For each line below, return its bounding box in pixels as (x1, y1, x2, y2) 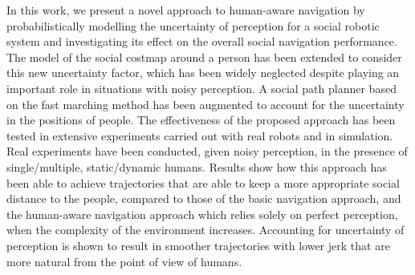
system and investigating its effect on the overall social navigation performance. (6, 33, 397, 50)
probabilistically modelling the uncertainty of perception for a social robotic (6, 17, 380, 34)
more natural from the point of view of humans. (6, 253, 242, 269)
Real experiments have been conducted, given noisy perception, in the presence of (6, 143, 408, 160)
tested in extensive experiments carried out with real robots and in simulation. (6, 127, 393, 144)
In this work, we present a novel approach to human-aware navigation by (6, 2, 365, 18)
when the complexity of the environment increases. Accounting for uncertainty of (6, 221, 405, 238)
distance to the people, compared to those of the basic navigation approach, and (6, 190, 401, 207)
